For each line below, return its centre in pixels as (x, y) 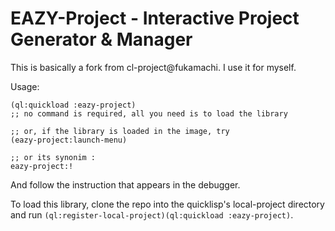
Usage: (25, 86)
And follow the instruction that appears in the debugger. (125, 184)
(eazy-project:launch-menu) (69, 140)
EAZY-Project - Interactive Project (155, 18)
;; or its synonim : (53, 157)
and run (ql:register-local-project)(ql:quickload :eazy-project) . (152, 214)
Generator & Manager (101, 39)
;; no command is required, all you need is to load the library (149, 113)
